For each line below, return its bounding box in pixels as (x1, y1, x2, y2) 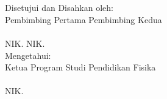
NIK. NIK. (5, 36, 45, 49)
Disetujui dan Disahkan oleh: (5, 1, 113, 14)
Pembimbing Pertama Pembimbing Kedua (5, 13, 162, 26)
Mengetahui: (5, 49, 51, 61)
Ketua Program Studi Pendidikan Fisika (5, 61, 156, 73)
